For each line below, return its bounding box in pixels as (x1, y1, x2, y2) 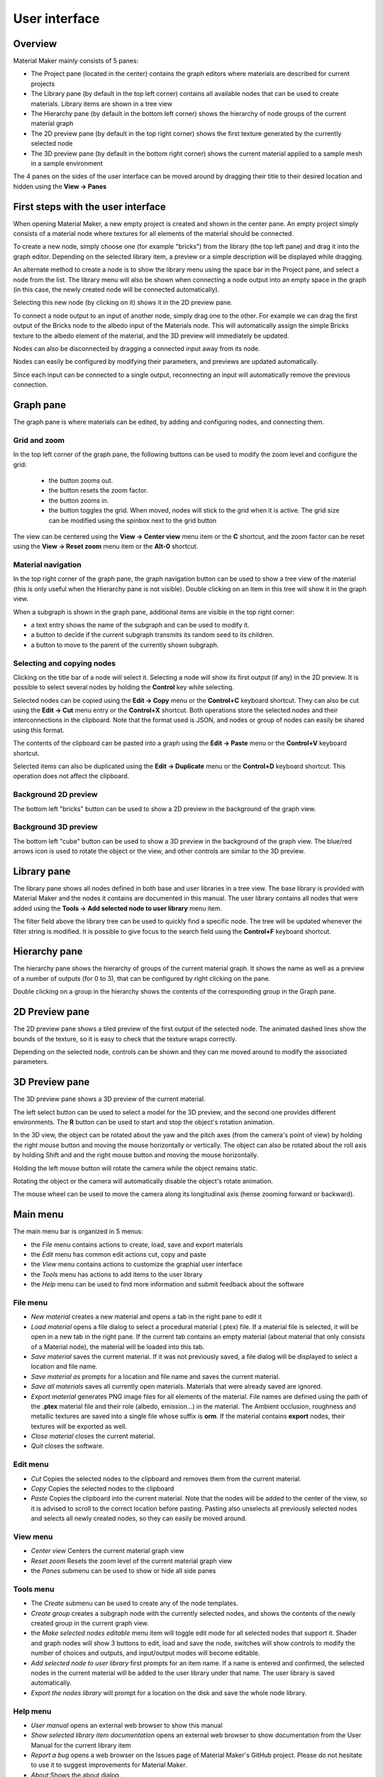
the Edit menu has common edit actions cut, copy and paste (30, 1250, 206, 1259)
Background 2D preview (13, 790, 98, 800)
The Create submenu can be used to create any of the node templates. (30, 1599, 238, 1608)
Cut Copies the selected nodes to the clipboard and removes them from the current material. (30, 1474, 301, 1483)
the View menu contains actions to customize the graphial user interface (30, 1260, 243, 1269)
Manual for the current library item (30, 1741, 131, 1749)
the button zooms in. (48, 496, 109, 505)
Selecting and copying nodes (13, 658, 116, 668)
